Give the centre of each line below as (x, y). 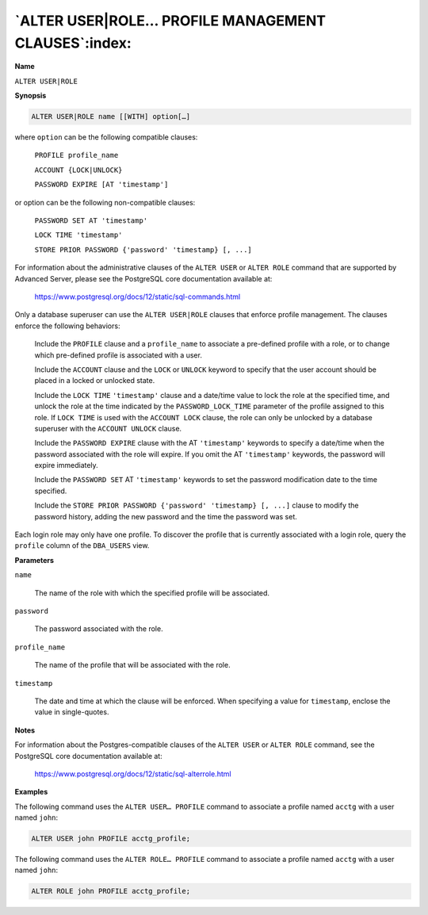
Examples (31, 792)
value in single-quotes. (72, 712)
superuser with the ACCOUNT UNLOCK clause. (108, 428)
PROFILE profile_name (76, 155)
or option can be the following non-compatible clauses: (105, 202)
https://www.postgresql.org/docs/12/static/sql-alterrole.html (133, 774)
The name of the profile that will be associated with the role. (132, 665)
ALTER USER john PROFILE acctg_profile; (111, 839)
